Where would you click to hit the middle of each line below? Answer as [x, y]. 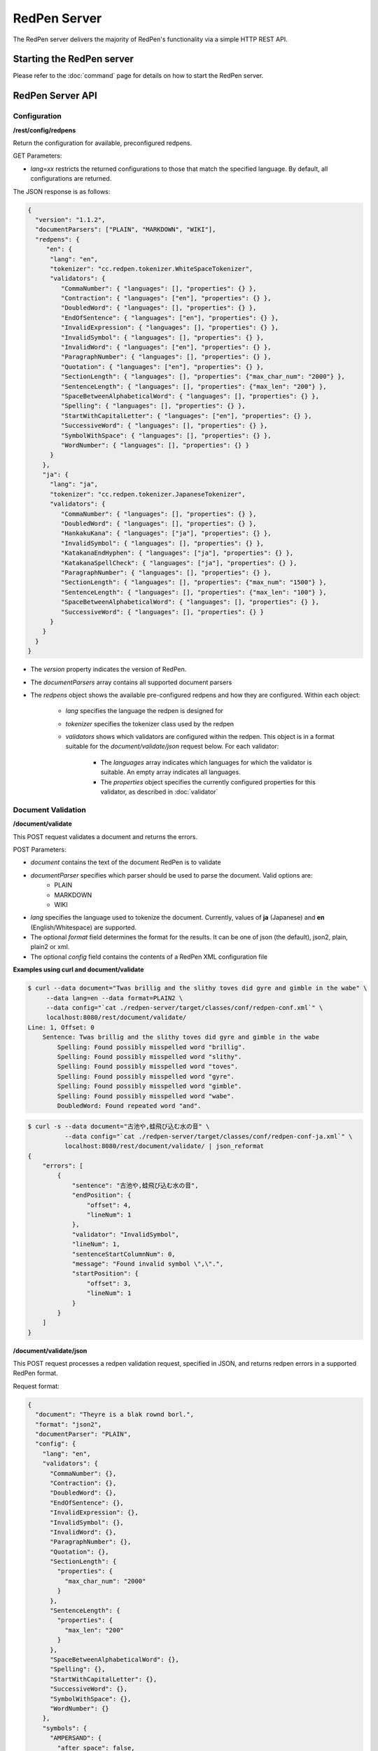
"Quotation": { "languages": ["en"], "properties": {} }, [162, 367]
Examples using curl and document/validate [78, 969]
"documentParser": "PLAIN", [83, 1434]
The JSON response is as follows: [62, 191]
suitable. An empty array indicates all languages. [170, 772]
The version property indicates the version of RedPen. [108, 670]
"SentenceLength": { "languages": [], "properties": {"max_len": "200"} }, [194, 386]
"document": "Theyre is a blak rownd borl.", [114, 1414]
